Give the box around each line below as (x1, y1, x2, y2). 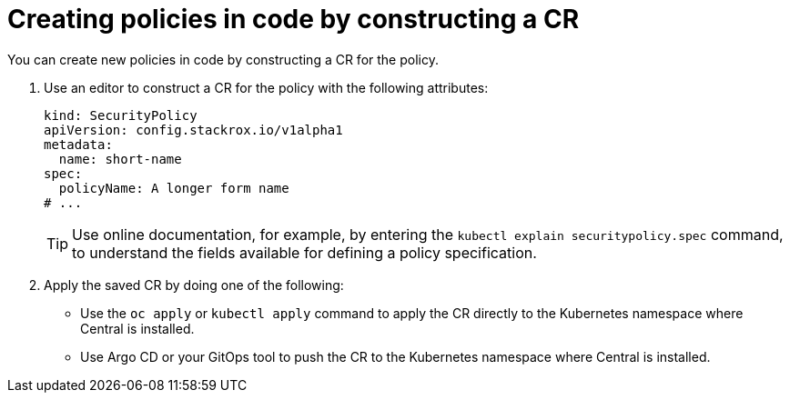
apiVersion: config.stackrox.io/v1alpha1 (44, 122, 343, 137)
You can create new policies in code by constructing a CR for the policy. (7, 51, 439, 67)
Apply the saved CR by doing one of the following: (44, 276, 344, 293)
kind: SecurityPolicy (44, 107, 197, 123)
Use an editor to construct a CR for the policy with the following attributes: (44, 79, 489, 95)
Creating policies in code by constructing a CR (7, 4, 580, 35)
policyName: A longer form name (58, 180, 289, 195)
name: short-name (58, 151, 182, 166)
